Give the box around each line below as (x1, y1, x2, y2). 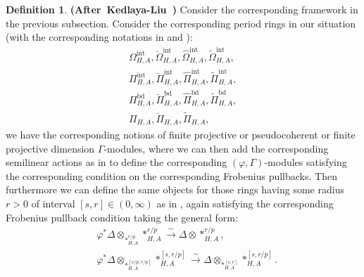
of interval (31, 196, 75, 211)
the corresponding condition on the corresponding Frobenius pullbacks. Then (6, 168, 337, 183)
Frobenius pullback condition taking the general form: (6, 210, 238, 224)
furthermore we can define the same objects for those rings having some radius (6, 182, 344, 197)
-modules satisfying (264, 155, 347, 169)
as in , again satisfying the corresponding (156, 196, 334, 211)
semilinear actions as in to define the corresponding (6, 155, 227, 169)
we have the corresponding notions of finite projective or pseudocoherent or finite (6, 127, 356, 142)
